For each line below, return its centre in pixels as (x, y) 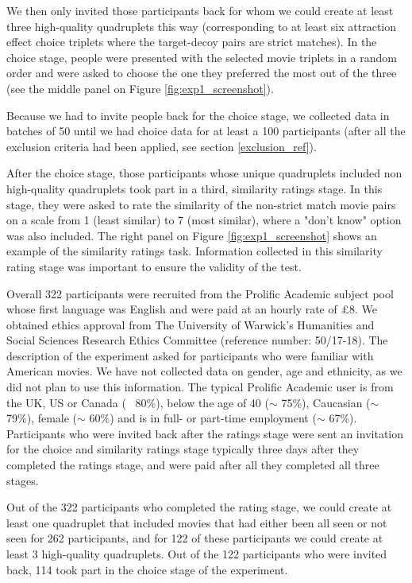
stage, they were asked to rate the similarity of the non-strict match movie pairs (201, 204)
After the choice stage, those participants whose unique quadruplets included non (204, 173)
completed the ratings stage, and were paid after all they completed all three (193, 465)
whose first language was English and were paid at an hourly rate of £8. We (192, 309)
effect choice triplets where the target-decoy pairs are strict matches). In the (192, 42)
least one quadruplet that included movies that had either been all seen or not (197, 522)
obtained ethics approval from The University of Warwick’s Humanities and (191, 324)
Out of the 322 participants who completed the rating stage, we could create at (199, 507)
